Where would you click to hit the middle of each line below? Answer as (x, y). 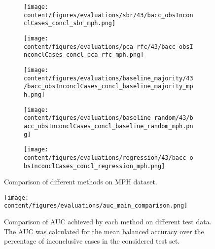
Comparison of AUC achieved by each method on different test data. (108, 222)
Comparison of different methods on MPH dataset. (81, 182)
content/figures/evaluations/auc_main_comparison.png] (96, 206)
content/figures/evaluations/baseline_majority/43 (108, 78)
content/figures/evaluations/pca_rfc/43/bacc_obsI (108, 47)
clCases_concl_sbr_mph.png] (70, 23)
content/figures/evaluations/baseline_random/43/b (108, 118)
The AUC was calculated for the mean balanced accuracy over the (104, 231)
